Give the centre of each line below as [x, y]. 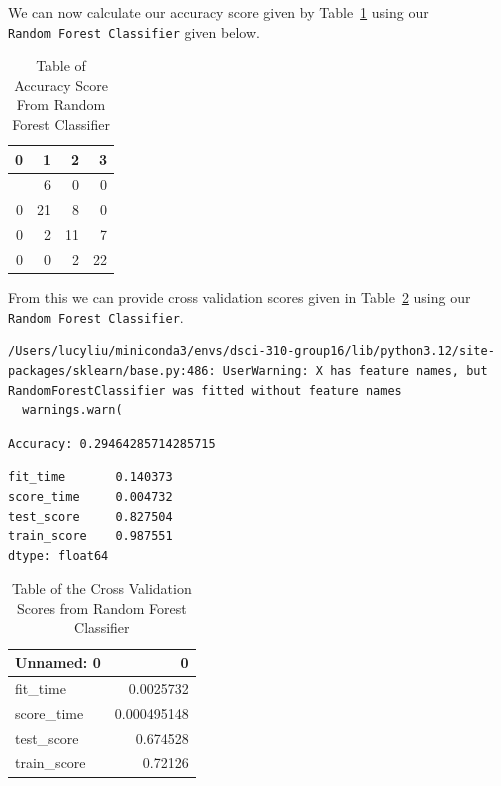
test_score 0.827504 [90, 516]
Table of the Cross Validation [101, 588]
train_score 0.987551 [90, 536]
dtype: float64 [58, 555]
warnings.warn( [72, 410]
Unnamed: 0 [58, 662]
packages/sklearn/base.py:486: [112, 370]
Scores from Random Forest [101, 607]
